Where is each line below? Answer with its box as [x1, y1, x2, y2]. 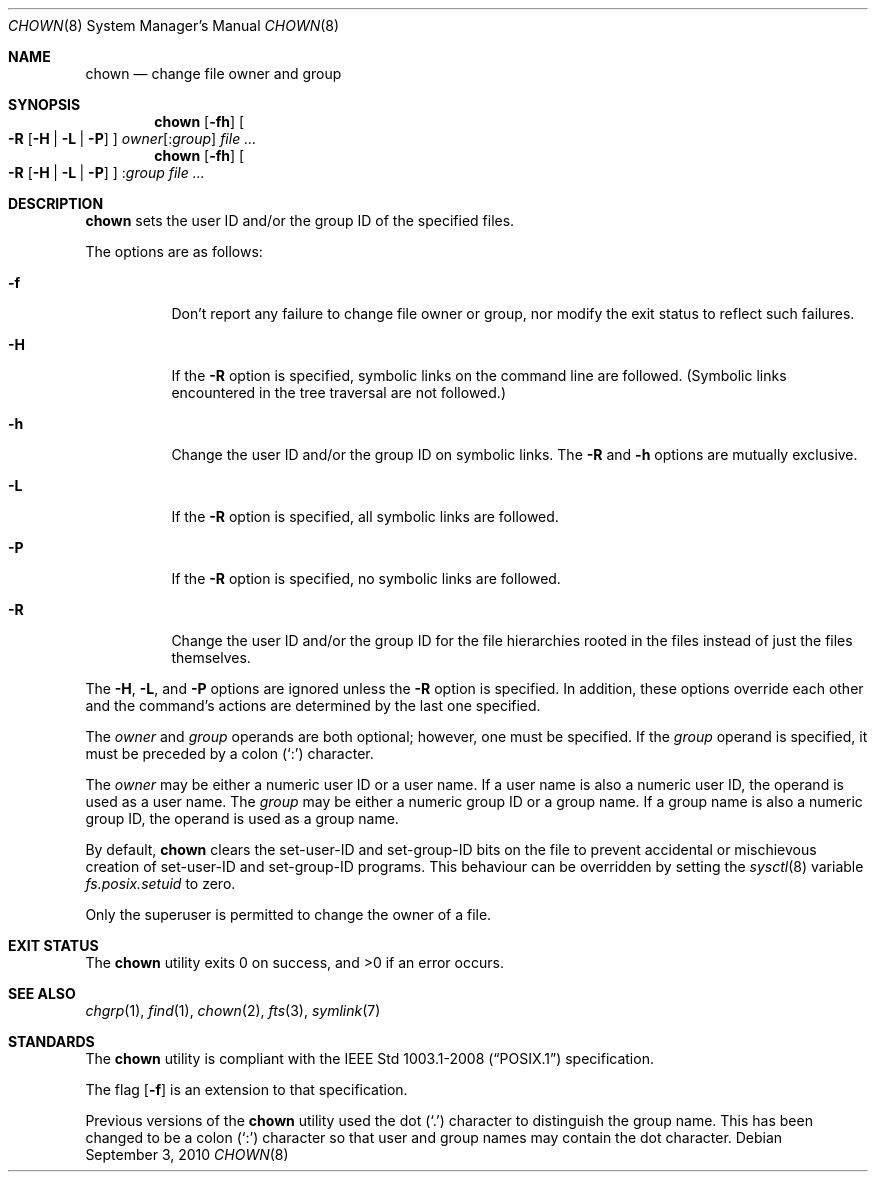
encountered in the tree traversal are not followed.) [171, 384, 506, 401]
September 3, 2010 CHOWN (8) [85, 1146, 289, 1163]
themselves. [171, 649, 251, 666]
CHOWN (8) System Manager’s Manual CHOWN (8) [8, 17, 340, 34]
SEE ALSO [8, 985, 76, 1002]
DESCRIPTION [8, 195, 104, 212]
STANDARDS [8, 1033, 95, 1050]
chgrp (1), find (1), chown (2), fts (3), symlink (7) [85, 1002, 381, 1019]
